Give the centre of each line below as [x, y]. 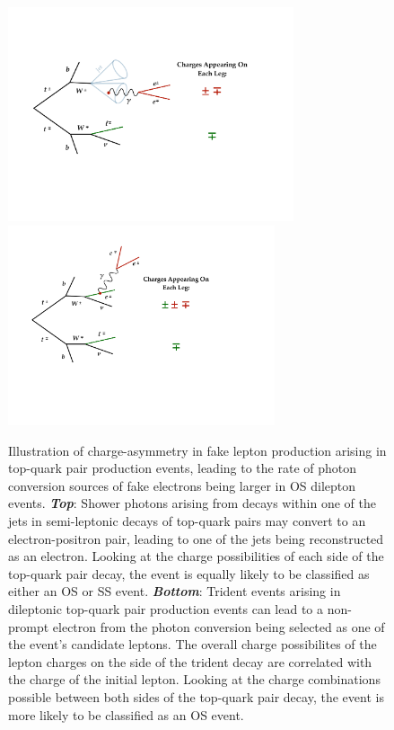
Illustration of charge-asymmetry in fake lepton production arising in [197, 450]
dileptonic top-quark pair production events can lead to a [166, 609]
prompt [29, 626]
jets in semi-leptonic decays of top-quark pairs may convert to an [187, 521]
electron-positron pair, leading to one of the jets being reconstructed [196, 538]
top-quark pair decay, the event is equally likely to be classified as [189, 573]
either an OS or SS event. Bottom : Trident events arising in [175, 591]
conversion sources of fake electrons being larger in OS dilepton [182, 485]
